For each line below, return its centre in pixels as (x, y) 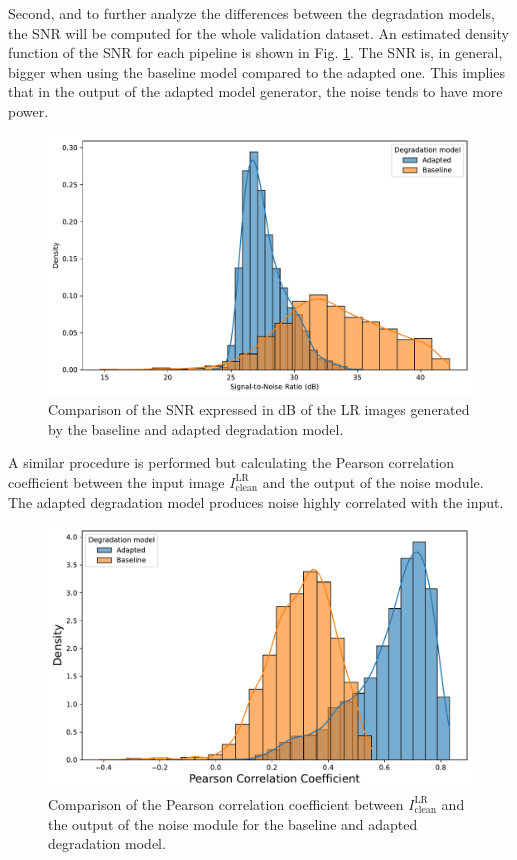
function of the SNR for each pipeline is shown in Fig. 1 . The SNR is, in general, (255, 52)
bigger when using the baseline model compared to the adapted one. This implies (256, 71)
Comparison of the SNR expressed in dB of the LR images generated (259, 409)
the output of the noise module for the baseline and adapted (233, 823)
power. (28, 110)
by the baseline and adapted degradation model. (196, 428)
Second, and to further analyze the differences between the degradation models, (251, 13)
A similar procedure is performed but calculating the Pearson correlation (231, 462)
